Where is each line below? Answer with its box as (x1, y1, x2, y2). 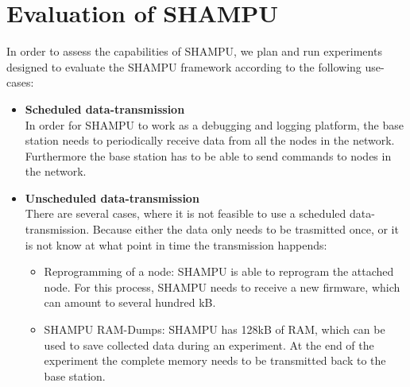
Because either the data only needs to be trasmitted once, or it (92, 221, 399, 238)
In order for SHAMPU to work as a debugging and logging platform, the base (25, 116, 404, 133)
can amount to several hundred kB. (44, 294, 216, 311)
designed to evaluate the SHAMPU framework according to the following (6, 58, 362, 75)
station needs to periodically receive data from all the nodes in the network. (25, 132, 395, 149)
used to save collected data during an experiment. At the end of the (44, 336, 374, 353)
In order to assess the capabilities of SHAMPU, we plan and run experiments (6, 43, 382, 60)
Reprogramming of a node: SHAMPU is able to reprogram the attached (44, 263, 394, 280)
